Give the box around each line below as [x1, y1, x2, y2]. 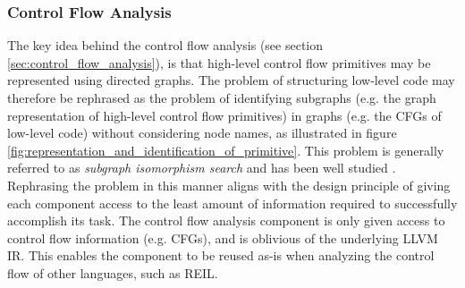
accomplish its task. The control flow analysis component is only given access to [7, 211, 445, 230]
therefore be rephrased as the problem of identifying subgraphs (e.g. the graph [7, 89, 436, 106]
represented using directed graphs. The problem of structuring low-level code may [7, 71, 455, 89]
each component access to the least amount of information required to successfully [7, 193, 458, 212]
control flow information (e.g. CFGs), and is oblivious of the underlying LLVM [7, 228, 438, 247]
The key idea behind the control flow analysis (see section [7, 36, 324, 55]
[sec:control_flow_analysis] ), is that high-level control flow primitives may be [7, 53, 431, 72]
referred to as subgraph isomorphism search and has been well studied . [7, 158, 396, 177]
